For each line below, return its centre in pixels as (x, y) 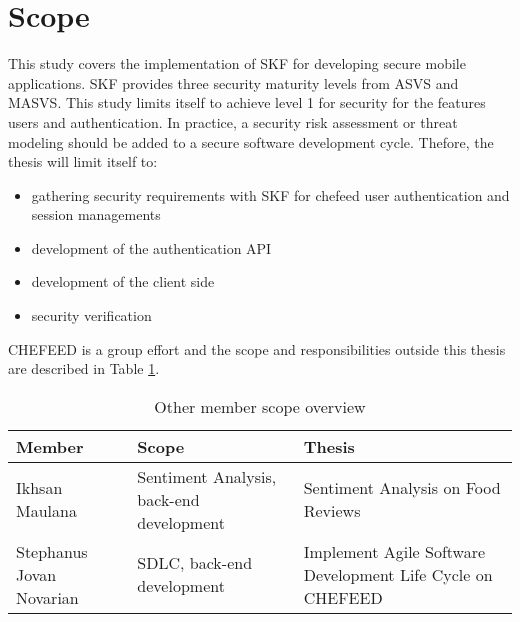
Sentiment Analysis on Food (402, 488)
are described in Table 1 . (84, 368)
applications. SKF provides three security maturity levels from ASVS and (233, 82)
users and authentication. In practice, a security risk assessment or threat (233, 121)
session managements (96, 214)
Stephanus (52, 551)
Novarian (47, 597)
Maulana (46, 511)
